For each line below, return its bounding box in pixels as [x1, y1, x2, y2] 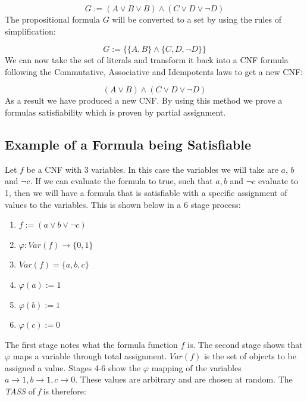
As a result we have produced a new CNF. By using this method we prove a [5, 94, 283, 107]
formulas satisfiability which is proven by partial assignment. [5, 105, 226, 118]
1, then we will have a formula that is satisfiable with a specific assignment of [5, 186, 287, 198]
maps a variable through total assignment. [12, 350, 167, 362]
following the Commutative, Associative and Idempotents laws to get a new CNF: [5, 65, 303, 77]
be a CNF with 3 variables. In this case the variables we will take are [26, 163, 278, 175]
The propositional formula [5, 13, 101, 25]
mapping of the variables [151, 361, 242, 374]
